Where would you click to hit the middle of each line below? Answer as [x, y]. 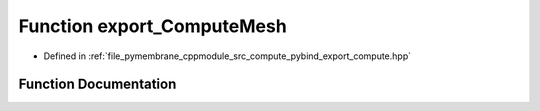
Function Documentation [97, 84]
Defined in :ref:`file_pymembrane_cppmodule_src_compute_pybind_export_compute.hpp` [227, 56]
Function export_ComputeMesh [152, 26]
